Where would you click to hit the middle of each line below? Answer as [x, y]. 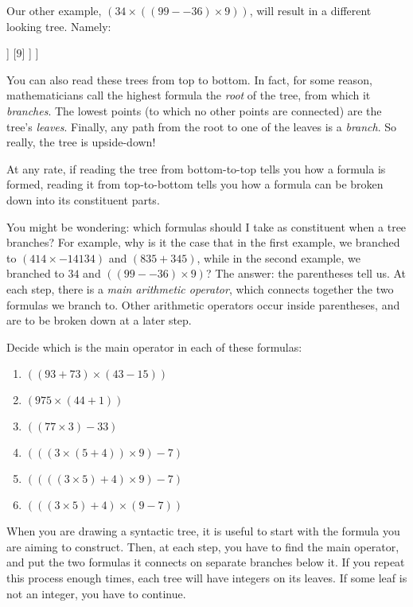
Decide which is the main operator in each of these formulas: [154, 346]
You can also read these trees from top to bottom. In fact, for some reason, [189, 79]
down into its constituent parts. [83, 199]
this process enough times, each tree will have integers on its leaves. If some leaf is [207, 578]
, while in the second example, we [279, 257]
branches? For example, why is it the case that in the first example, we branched [203, 242]
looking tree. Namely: [59, 26]
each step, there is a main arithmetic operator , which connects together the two [200, 288]
